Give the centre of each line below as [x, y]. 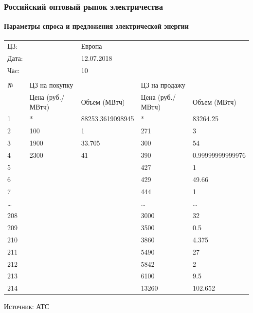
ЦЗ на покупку [51, 85]
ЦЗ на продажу [163, 85]
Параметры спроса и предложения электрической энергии [96, 26]
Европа [91, 46]
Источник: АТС [27, 306]
